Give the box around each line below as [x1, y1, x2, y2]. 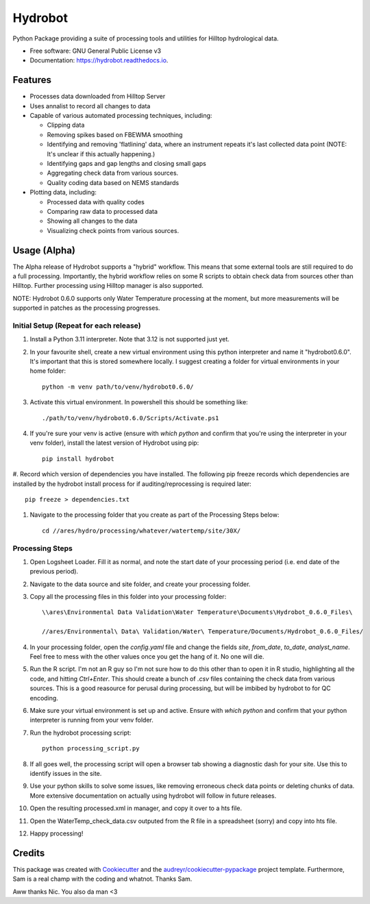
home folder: [29, 367, 66, 375]
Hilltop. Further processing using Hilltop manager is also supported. [12, 282, 203, 290]
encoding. [29, 694, 58, 702]
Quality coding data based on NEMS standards [47, 178, 180, 186]
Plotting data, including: [29, 188, 97, 197]
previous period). [29, 567, 79, 576]
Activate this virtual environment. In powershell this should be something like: [29, 398, 248, 406]
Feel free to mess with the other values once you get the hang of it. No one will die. [29, 652, 264, 661]
